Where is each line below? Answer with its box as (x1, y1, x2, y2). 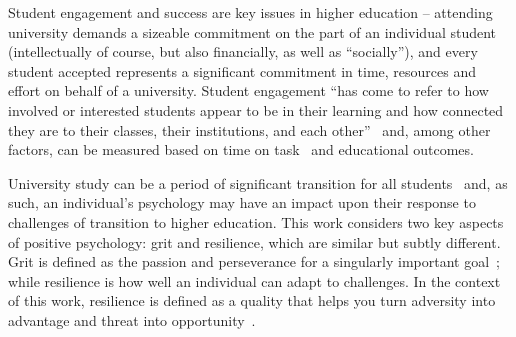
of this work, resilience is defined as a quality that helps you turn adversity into (8, 290, 496, 311)
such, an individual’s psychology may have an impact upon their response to (8, 192, 476, 213)
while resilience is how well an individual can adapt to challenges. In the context (8, 270, 501, 291)
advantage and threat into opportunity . (8, 309, 256, 330)
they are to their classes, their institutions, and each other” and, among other (8, 119, 491, 140)
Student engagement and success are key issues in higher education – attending (8, 2, 493, 22)
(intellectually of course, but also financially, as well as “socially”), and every (8, 41, 478, 62)
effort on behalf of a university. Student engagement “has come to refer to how (8, 80, 489, 101)
